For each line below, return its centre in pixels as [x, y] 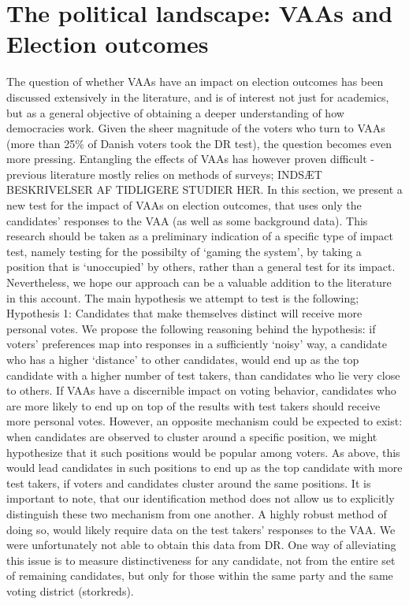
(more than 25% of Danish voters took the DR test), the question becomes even [199, 143]
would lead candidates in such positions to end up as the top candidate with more [204, 468]
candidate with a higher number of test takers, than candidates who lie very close [203, 375]
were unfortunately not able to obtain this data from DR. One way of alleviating [201, 545]
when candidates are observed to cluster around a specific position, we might [192, 436]
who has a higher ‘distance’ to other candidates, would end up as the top [183, 359]
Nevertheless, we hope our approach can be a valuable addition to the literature [199, 282]
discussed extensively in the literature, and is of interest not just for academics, [198, 97]
